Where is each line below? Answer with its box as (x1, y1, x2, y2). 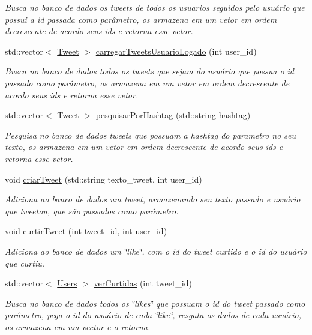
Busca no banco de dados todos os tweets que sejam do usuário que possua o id (5, 65, 295, 77)
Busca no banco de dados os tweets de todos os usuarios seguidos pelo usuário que (5, 1, 305, 13)
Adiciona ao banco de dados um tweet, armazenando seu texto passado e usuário (5, 193, 301, 205)
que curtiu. (5, 256, 45, 269)
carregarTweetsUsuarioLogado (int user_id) (95, 44, 257, 57)
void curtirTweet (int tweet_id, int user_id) (5, 225, 167, 237)
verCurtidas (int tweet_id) (94, 277, 192, 289)
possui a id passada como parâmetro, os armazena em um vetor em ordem (5, 13, 277, 25)
